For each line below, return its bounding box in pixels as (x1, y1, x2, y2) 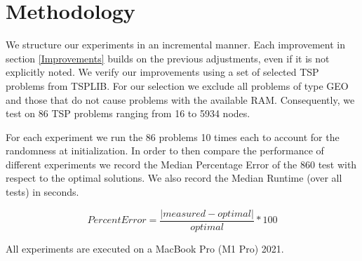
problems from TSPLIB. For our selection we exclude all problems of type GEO (6, 78, 349, 93)
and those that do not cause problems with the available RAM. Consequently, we (6, 92, 355, 107)
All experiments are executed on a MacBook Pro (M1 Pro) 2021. (6, 241, 284, 255)
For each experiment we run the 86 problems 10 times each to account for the (6, 129, 340, 144)
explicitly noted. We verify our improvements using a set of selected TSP (6, 65, 319, 79)
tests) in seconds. (6, 185, 79, 199)
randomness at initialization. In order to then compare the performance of (6, 143, 324, 158)
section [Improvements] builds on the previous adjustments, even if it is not (6, 51, 330, 65)
